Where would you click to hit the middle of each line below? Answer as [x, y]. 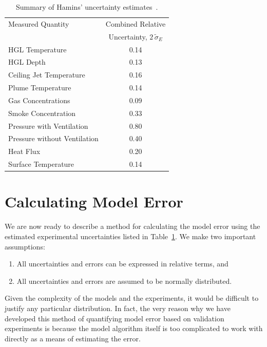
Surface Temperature [41, 164]
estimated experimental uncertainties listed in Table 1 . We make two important [130, 236]
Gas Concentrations [39, 100]
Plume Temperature [40, 88]
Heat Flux [24, 151]
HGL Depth [27, 62]
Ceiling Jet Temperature [47, 75]
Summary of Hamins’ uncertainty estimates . [87, 7]
